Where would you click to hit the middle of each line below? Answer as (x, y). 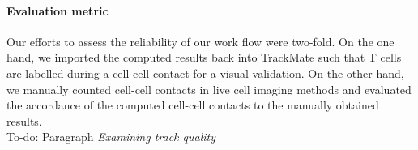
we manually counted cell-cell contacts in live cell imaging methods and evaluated (209, 89)
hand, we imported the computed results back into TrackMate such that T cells (204, 57)
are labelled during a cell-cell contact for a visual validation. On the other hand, (205, 73)
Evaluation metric (58, 10)
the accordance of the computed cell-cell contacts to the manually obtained (193, 105)
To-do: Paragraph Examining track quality (111, 137)
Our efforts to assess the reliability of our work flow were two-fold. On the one (200, 41)
